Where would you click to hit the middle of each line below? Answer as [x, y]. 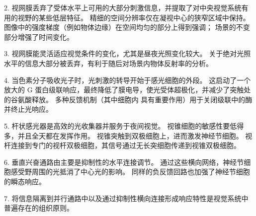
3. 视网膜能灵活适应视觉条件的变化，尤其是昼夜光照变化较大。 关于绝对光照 [128, 53]
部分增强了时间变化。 [39, 36]
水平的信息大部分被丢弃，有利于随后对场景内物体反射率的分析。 [108, 63]
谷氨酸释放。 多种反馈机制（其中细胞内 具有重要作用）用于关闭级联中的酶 [131, 99]
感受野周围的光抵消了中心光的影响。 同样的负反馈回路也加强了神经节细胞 [130, 172]
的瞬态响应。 [25, 181]
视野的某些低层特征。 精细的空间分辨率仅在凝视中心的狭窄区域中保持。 [134, 17]
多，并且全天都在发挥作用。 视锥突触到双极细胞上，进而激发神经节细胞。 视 [128, 135]
